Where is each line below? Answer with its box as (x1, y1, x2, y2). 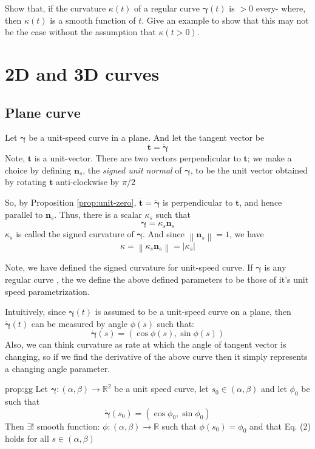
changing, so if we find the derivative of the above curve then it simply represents (5, 350, 308, 363)
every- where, (256, 2, 306, 14)
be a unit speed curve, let (114, 382, 209, 395)
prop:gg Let (5, 382, 49, 395)
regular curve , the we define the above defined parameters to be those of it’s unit (5, 273, 309, 286)
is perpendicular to (163, 195, 233, 208)
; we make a (247, 152, 292, 164)
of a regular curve (134, 2, 200, 14)
